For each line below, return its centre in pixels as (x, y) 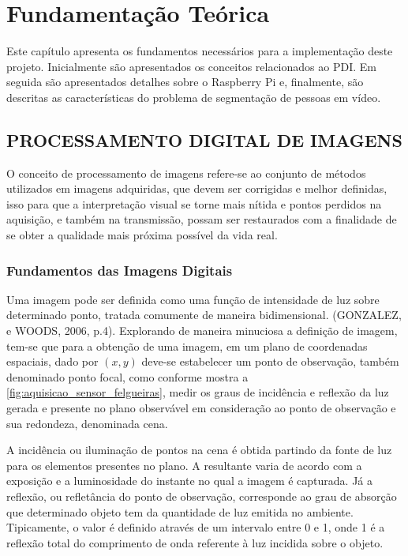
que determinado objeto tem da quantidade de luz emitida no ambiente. (180, 511)
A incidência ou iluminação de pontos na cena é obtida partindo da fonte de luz (199, 450)
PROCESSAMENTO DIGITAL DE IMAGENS (204, 139)
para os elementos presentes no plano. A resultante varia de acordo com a (184, 465)
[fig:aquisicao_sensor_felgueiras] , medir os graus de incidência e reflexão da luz (198, 392)
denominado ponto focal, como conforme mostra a (127, 376)
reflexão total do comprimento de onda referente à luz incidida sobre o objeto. (195, 542)
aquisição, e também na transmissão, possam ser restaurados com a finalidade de (202, 219)
